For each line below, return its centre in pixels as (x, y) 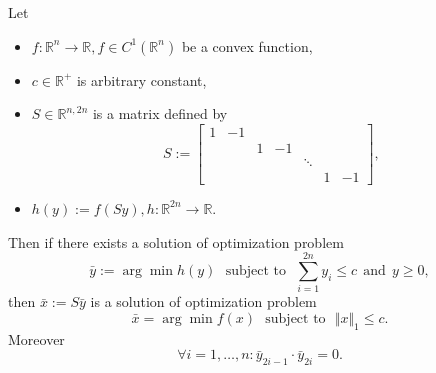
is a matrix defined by (160, 113)
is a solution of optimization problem (203, 301)
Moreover (36, 338)
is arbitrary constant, (141, 79)
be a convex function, (247, 45)
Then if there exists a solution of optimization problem (176, 241)
